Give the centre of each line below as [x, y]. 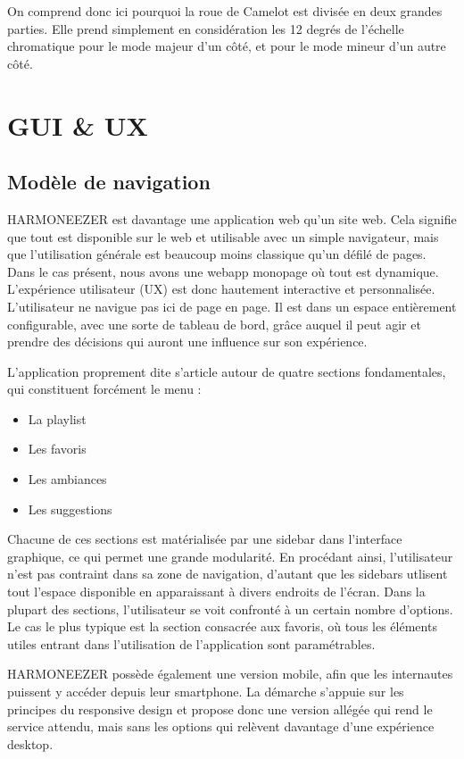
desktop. [30, 743]
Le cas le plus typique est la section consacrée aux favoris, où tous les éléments [222, 626]
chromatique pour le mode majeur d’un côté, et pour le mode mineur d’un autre [227, 46]
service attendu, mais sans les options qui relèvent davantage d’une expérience [221, 726]
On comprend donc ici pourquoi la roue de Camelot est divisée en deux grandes [225, 11]
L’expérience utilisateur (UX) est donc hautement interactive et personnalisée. [221, 289]
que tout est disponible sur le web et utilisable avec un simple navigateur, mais [223, 236]
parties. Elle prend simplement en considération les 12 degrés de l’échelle [206, 28]
